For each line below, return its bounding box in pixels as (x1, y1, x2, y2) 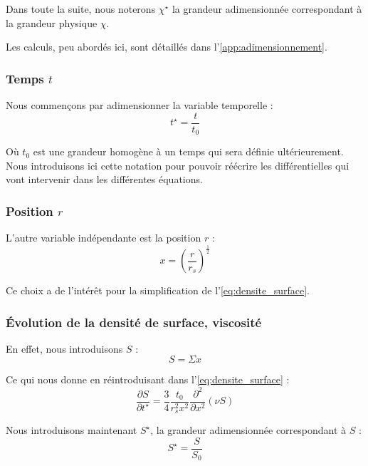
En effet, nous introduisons (6, 341, 123, 356)
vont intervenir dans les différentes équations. (6, 172, 203, 187)
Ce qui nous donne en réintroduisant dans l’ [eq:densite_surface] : (6, 372, 290, 387)
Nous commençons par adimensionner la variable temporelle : (6, 98, 273, 112)
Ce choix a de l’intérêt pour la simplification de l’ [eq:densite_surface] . (6, 283, 310, 298)
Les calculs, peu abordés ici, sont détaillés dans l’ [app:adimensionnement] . (6, 39, 327, 54)
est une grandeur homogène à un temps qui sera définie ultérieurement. (33, 144, 344, 159)
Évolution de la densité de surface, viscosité (6, 313, 262, 331)
